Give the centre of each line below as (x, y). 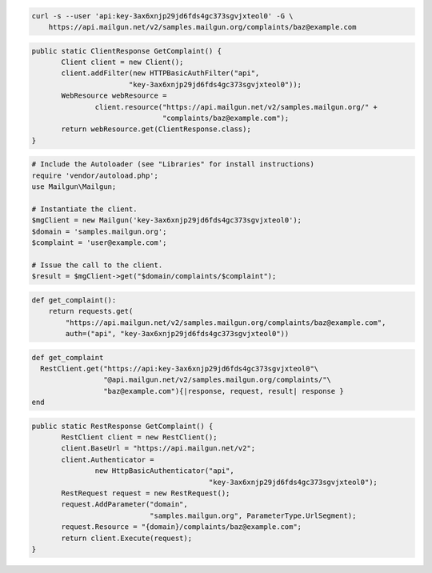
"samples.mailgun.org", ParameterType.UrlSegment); (253, 515)
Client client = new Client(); (122, 62)
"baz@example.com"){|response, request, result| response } (223, 391)
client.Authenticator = (108, 459)
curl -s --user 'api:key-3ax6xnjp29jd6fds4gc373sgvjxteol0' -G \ (162, 16)
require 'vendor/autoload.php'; (95, 175)
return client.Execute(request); (126, 538)
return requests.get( (91, 311)
